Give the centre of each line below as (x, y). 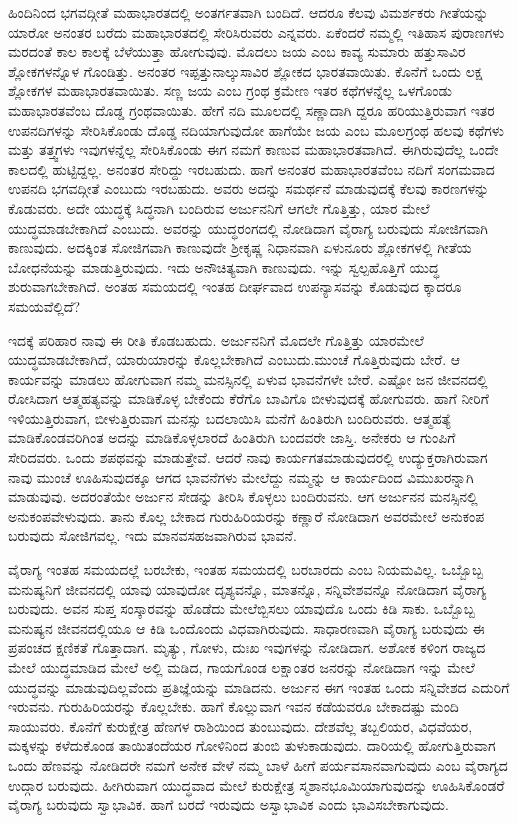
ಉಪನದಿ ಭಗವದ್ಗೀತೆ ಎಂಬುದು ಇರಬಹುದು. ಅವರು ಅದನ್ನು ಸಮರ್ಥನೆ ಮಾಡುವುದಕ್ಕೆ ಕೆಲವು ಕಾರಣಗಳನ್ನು (249, 188)
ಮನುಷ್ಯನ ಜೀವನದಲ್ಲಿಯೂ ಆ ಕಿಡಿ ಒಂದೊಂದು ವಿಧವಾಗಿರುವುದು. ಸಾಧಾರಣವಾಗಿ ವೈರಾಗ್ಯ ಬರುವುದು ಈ (246, 627)
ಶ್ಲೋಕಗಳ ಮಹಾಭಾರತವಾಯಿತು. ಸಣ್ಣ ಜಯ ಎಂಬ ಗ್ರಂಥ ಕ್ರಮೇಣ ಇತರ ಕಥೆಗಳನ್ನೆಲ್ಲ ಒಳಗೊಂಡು (230, 90)
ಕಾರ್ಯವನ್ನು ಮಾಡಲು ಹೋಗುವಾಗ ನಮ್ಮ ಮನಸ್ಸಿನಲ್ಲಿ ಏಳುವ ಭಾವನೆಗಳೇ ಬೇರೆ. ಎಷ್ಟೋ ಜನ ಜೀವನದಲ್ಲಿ (248, 378)
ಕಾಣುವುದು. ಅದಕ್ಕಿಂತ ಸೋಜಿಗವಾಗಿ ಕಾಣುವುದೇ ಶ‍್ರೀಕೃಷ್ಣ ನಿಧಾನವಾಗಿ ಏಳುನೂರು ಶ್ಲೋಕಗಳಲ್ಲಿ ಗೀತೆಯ (240, 247)
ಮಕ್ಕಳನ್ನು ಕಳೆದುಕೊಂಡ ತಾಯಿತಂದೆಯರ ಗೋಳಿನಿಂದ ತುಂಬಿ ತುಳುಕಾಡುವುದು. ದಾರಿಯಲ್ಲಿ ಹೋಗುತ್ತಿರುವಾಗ (252, 745)
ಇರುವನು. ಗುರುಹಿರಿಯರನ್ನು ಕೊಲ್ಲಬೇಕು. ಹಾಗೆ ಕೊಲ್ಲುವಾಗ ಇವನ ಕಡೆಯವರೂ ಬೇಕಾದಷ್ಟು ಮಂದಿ (233, 706)
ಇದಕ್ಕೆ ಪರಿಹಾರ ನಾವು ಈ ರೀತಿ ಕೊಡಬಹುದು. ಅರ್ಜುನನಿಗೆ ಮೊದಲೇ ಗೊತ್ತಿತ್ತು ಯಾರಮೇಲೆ (216, 339)
